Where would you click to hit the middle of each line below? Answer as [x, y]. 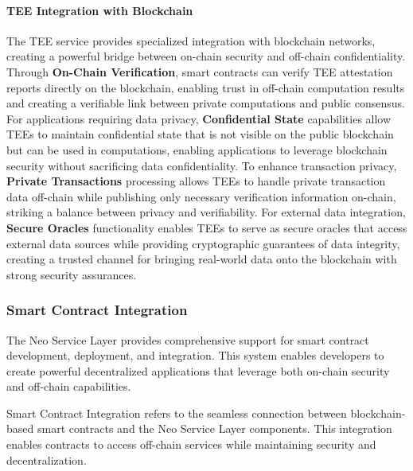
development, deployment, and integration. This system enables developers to [195, 355]
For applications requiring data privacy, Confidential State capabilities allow [199, 118]
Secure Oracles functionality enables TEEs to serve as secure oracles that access [207, 227]
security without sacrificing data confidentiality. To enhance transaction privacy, [202, 165]
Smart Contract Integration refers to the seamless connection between [177, 413]
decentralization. [47, 459]
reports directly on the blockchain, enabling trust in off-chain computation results [206, 87]
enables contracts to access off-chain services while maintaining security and [191, 444]
